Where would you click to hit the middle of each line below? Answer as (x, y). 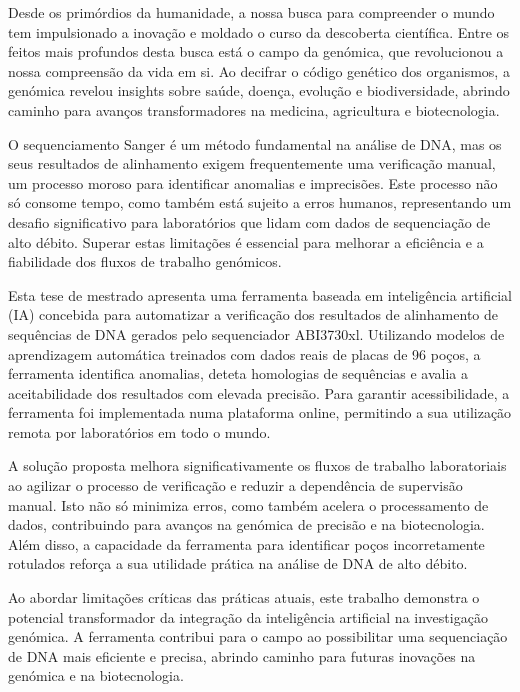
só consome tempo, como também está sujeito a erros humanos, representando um (260, 202)
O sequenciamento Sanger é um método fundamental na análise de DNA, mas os (255, 143)
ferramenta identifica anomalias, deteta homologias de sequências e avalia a (238, 373)
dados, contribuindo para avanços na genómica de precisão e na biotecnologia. (246, 524)
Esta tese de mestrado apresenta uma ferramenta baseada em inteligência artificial (260, 294)
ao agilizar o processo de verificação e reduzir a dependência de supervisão (235, 485)
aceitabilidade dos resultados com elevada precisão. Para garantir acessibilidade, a (259, 392)
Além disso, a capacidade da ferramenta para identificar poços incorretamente (246, 543)
